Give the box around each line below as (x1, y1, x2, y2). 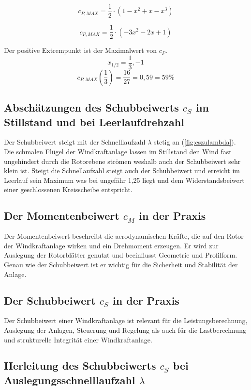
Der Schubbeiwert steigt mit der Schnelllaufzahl (4, 137, 146, 147)
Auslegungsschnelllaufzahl (4, 372, 135, 387)
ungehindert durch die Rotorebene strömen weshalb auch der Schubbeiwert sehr (4, 156, 241, 166)
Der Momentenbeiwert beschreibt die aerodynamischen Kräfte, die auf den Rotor (4, 231, 244, 241)
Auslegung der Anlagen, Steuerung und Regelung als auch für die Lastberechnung (4, 325, 246, 335)
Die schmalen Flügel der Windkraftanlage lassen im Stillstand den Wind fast (4, 146, 232, 156)
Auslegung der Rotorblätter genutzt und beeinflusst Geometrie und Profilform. (4, 250, 237, 260)
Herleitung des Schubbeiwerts (4, 358, 156, 373)
